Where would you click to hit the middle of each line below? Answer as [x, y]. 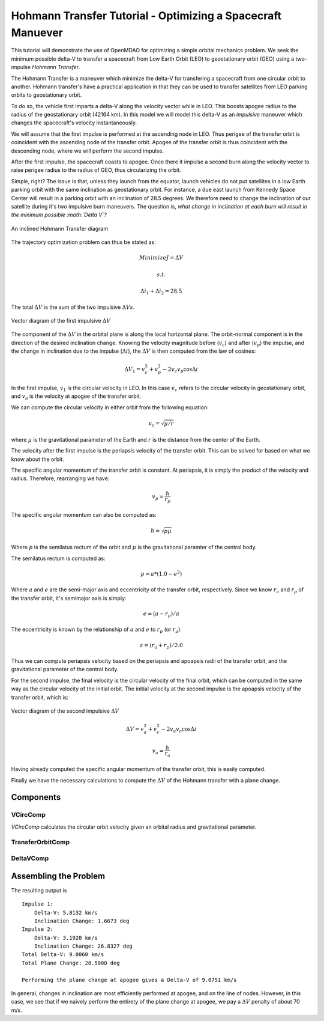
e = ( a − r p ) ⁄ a [161, 614]
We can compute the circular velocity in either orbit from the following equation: [110, 407]
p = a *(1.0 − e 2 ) [161, 573]
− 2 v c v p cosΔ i [180, 370]
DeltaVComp [30, 858]
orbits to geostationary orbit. [46, 95]
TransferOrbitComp [40, 843]
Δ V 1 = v [135, 370]
